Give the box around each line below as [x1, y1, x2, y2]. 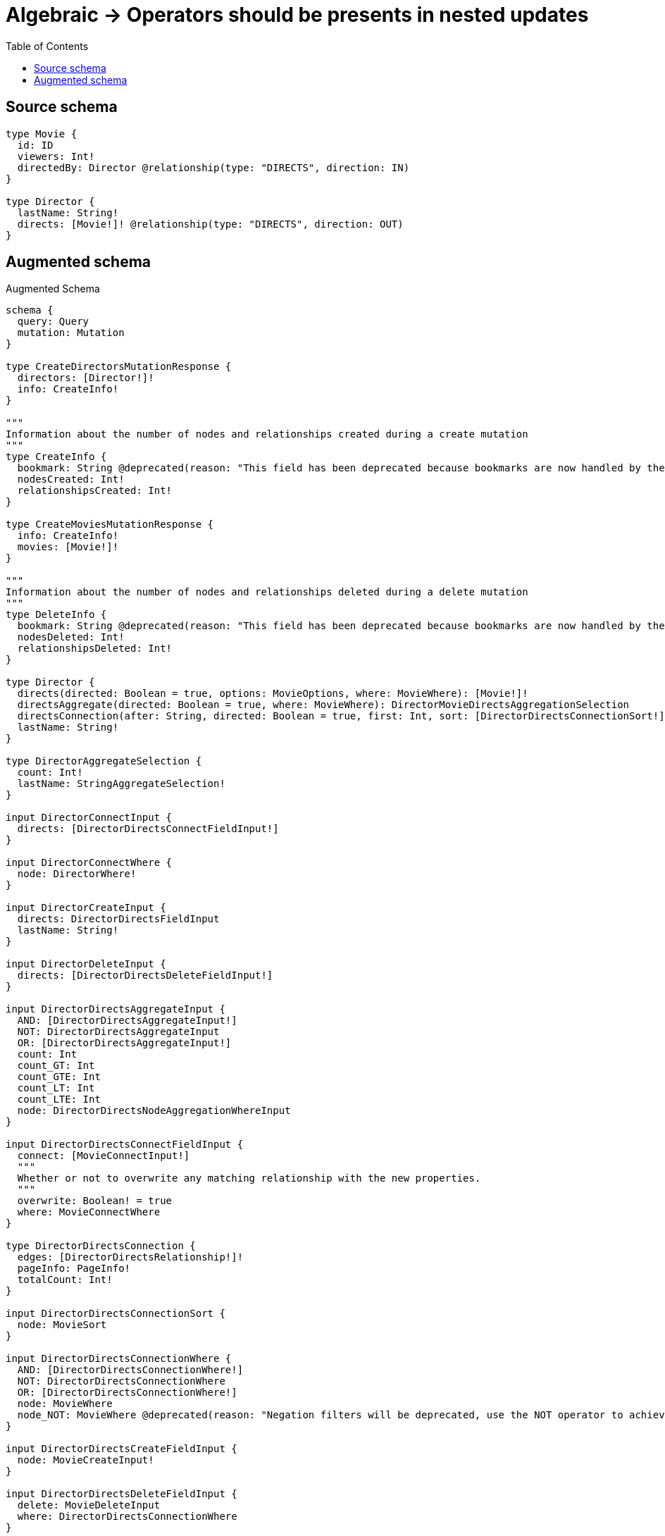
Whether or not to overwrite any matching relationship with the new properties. [17, 1172, 481, 1184]
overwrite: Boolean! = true [17, 1195, 173, 1207]
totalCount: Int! [17, 1274, 113, 1286]
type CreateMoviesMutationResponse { [6, 519, 214, 531]
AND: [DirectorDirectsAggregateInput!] [17, 1015, 237, 1027]
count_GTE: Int [17, 1071, 101, 1083]
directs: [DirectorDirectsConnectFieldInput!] [17, 823, 279, 835]
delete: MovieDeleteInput [17, 1499, 161, 1511]
